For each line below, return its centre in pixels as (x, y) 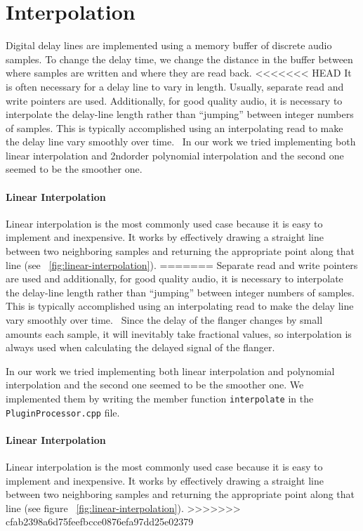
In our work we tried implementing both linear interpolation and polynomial (170, 371)
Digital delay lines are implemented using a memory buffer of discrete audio (169, 45)
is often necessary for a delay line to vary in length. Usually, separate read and (175, 86)
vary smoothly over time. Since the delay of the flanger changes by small (164, 320)
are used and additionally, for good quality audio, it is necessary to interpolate (174, 278)
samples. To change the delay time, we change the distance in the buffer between (179, 59)
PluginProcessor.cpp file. (63, 412)
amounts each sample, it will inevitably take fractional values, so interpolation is (179, 333)
